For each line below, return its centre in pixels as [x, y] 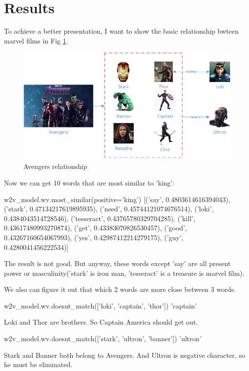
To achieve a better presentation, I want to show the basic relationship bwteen [121, 31]
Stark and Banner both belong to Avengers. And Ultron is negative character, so [124, 355]
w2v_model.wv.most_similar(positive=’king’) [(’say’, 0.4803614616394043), [117, 199]
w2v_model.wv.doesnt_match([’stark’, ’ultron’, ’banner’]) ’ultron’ [103, 339]
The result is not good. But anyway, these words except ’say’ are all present [117, 263]
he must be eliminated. [38, 364]
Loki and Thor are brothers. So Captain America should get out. [101, 322]
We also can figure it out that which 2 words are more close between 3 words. [120, 289]
